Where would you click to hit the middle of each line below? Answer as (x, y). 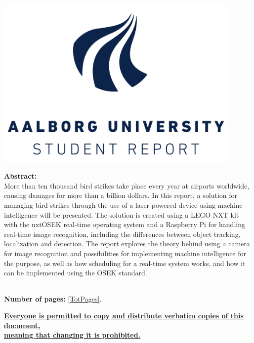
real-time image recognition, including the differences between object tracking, (122, 234)
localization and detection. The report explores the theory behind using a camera (127, 244)
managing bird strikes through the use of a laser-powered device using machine (123, 205)
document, (22, 325)
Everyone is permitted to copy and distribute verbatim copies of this (124, 316)
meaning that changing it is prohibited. (72, 335)
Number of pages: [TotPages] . (53, 299)
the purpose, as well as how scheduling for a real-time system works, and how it (125, 263)
